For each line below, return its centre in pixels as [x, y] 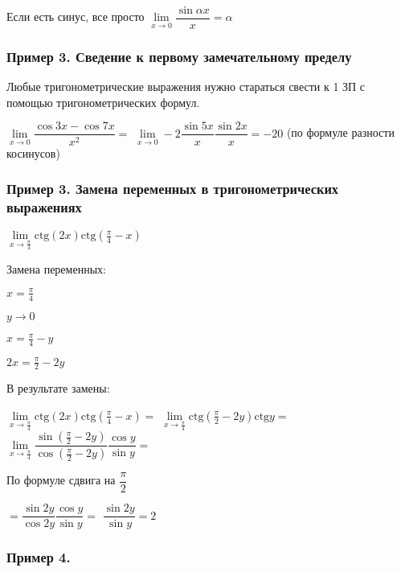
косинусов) [33, 152]
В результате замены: [58, 388]
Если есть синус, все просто [76, 16]
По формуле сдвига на [61, 480]
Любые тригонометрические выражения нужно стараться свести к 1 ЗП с [186, 86]
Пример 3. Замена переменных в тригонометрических [173, 189]
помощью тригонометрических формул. [103, 102]
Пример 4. [39, 557]
